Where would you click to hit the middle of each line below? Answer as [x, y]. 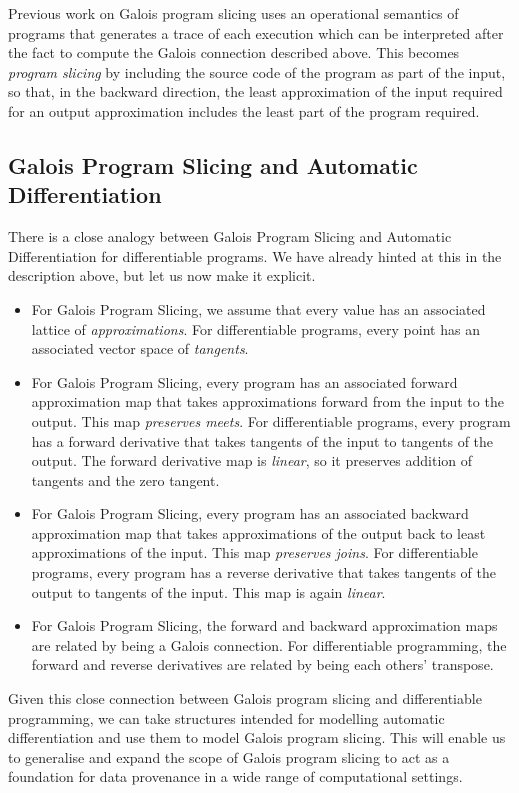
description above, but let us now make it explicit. [162, 275]
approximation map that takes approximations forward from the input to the [267, 401]
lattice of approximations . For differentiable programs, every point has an [255, 328]
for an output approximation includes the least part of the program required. [244, 110]
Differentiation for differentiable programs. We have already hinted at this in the [255, 255]
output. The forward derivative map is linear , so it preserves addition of [252, 460]
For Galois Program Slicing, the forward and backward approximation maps [264, 625]
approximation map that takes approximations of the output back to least [258, 532]
